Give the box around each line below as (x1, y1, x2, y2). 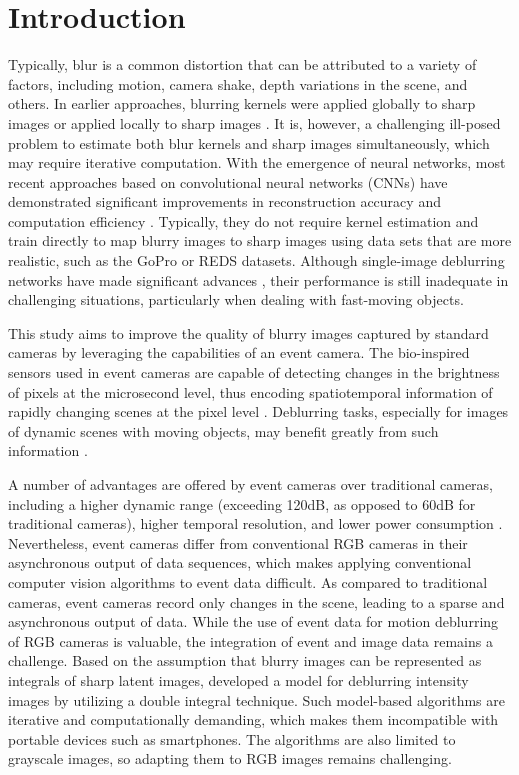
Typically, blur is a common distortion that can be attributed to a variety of (8, 54, 477, 75)
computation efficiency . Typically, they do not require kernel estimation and (8, 210, 479, 231)
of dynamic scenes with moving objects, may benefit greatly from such (8, 420, 439, 441)
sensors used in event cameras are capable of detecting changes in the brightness (8, 362, 500, 383)
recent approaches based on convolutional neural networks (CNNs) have (8, 171, 448, 192)
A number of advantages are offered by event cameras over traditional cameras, (8, 474, 494, 494)
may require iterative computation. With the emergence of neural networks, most (8, 152, 506, 173)
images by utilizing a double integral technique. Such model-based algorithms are (8, 689, 505, 710)
